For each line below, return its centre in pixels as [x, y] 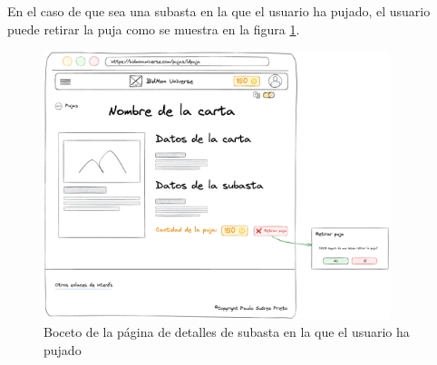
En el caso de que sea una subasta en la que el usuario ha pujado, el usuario [219, 11]
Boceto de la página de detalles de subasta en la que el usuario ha [227, 332]
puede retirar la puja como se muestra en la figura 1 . [154, 29]
